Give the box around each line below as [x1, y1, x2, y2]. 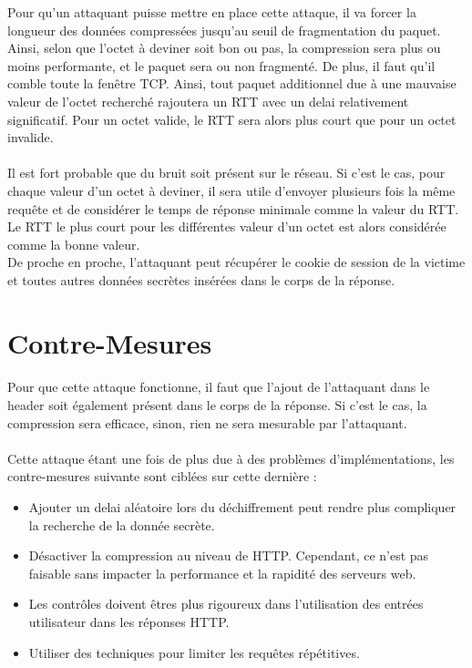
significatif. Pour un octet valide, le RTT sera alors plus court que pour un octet [7, 109, 457, 128]
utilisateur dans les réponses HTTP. [28, 612, 230, 631]
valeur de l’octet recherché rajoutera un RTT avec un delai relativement [7, 91, 409, 110]
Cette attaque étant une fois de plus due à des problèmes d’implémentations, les [7, 448, 455, 468]
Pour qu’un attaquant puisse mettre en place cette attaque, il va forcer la [7, 3, 416, 21]
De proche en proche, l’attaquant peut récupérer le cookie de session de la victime [7, 252, 466, 272]
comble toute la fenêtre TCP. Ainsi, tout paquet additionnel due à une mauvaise [7, 74, 457, 93]
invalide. [7, 128, 54, 147]
